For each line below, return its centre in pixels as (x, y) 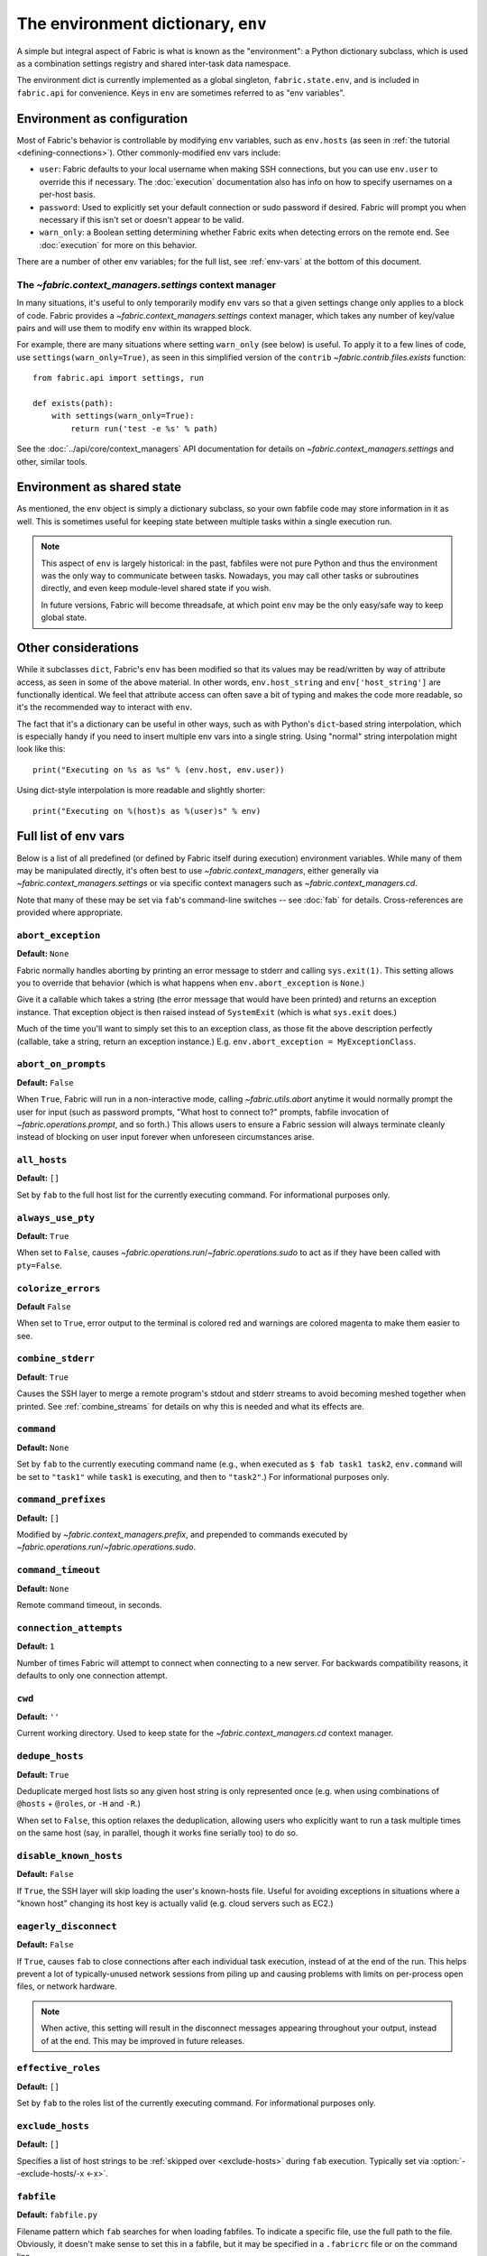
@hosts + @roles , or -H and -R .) (79, 1804)
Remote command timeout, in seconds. (89, 1604)
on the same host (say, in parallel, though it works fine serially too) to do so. (157, 1833)
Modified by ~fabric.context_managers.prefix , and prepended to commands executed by (182, 1535)
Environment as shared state (99, 487)
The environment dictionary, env (142, 23)
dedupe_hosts (51, 1757)
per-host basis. (68, 195)
